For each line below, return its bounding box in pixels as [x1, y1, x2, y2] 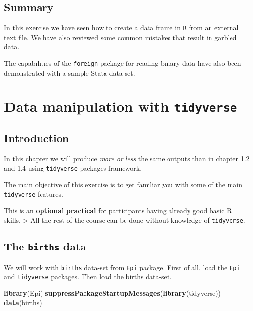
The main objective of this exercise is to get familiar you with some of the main [4, 179, 242, 189]
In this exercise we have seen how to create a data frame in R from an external [4, 22, 239, 33]
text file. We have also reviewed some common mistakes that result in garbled [4, 32, 237, 42]
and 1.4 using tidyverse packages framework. [4, 163, 142, 173]
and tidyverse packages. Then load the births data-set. [4, 271, 172, 282]
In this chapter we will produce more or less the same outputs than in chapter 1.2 [4, 153, 250, 163]
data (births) [4, 297, 42, 308]
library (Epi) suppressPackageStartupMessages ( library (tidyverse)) [4, 288, 221, 298]
